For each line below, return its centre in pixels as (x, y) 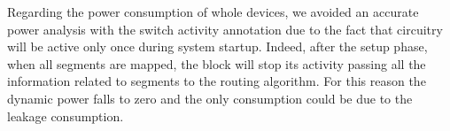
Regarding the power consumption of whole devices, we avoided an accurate (213, 12)
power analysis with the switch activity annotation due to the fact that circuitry (225, 29)
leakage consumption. (66, 116)
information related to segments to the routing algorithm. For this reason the (217, 81)
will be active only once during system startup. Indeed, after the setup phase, (217, 46)
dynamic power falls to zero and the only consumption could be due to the (210, 98)
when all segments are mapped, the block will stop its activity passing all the (217, 63)
